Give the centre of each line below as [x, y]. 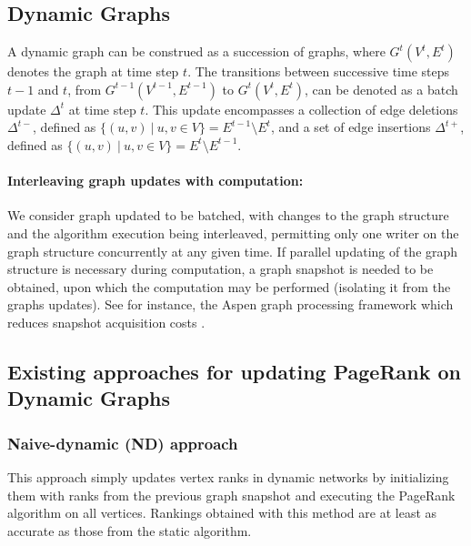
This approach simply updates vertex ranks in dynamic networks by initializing [228, 476]
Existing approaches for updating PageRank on [234, 371]
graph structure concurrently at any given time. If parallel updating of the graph [233, 251]
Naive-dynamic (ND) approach [123, 443]
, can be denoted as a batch [381, 89]
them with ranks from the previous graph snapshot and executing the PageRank [231, 495]
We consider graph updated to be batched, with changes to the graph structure [228, 215]
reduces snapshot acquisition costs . [106, 322]
